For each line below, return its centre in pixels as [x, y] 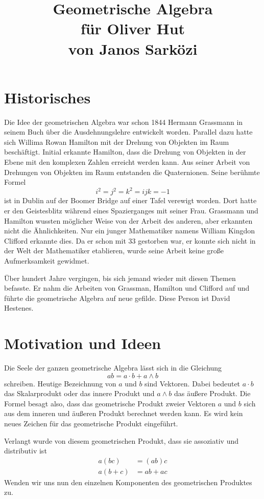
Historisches [47, 97]
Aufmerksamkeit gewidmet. [47, 260]
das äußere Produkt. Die [212, 393]
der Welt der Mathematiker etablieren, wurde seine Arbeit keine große [114, 251]
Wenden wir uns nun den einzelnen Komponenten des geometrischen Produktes [128, 482]
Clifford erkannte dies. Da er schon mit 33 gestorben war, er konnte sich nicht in [130, 240]
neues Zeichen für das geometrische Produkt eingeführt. [91, 423]
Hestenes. [19, 308]
